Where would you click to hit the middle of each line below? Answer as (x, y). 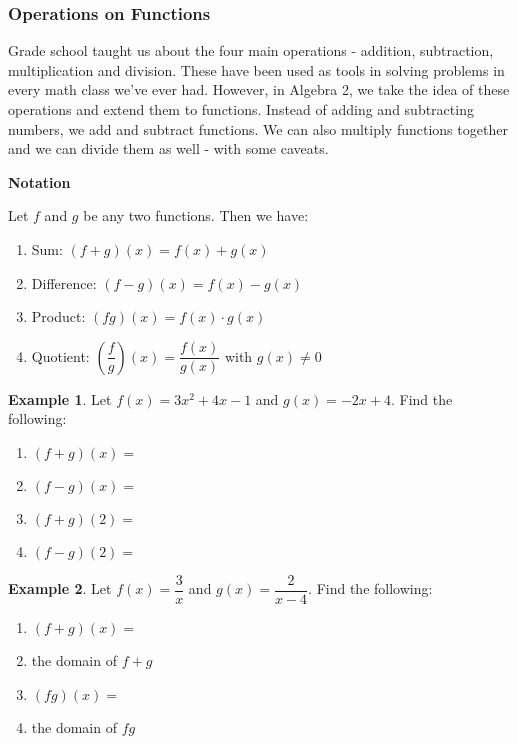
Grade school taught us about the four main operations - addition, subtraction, (251, 50)
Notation (39, 181)
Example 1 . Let (60, 398)
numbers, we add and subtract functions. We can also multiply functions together (258, 128)
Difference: (64, 282)
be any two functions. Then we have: (196, 215)
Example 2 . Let (60, 588)
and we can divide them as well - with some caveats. (168, 148)
